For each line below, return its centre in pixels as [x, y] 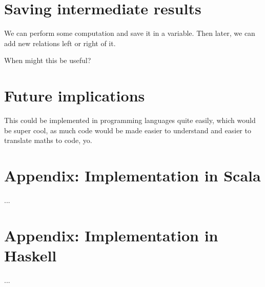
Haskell [30, 255]
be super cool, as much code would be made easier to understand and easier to [128, 130]
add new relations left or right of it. [60, 43]
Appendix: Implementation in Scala [132, 175]
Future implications [75, 96]
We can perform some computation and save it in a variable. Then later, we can [130, 33]
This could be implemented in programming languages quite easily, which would [130, 120]
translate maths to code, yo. [48, 140]
